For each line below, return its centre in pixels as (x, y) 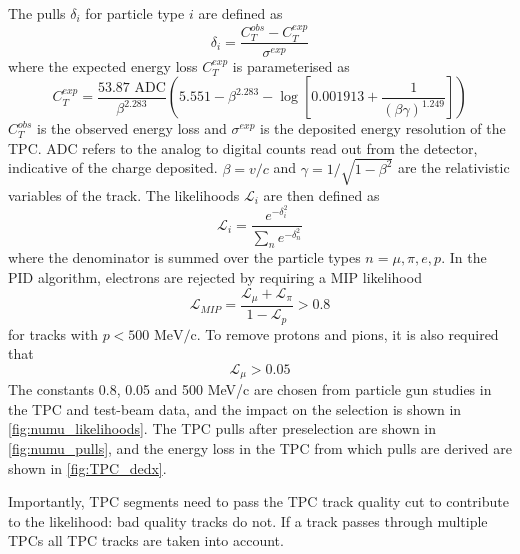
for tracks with (53, 333)
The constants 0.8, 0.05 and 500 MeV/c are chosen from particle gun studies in (250, 389)
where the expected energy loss (103, 65)
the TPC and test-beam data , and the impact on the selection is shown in (235, 408)
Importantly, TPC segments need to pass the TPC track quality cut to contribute (258, 501)
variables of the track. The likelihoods (124, 194)
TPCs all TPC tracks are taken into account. (146, 540)
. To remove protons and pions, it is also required (347, 333)
